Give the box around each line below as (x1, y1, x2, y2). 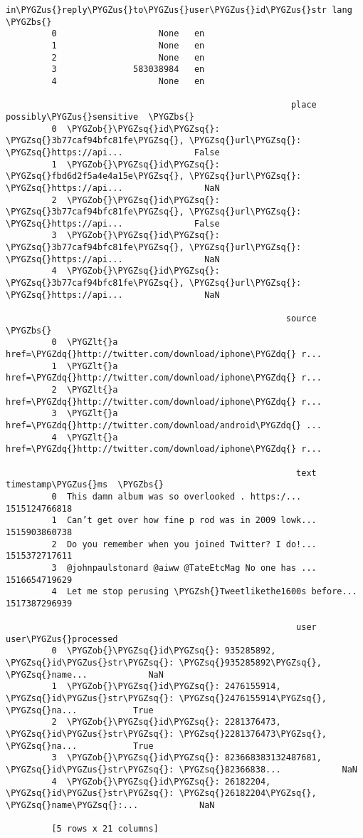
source (285, 314, 317, 324)
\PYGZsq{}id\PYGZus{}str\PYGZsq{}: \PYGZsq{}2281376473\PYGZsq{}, (6, 729, 327, 740)
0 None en (51, 29, 205, 39)
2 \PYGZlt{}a (51, 385, 118, 395)
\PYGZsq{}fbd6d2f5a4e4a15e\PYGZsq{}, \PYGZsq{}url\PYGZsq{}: (6, 171, 302, 182)
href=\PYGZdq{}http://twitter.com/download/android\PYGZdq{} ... (6, 420, 322, 430)
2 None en (51, 52, 205, 63)
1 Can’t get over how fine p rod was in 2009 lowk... (51, 515, 317, 526)
